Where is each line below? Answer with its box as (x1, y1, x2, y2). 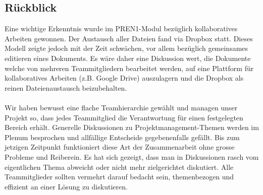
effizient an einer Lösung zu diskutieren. (5, 181, 128, 191)
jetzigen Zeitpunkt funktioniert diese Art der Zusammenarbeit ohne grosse (5, 142, 235, 152)
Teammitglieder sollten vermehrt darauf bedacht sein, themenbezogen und (5, 171, 234, 182)
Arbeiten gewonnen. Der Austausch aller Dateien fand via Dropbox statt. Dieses (5, 33, 253, 43)
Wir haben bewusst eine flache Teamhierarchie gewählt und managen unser (5, 102, 238, 112)
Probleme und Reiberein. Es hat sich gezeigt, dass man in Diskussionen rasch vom (5, 151, 259, 162)
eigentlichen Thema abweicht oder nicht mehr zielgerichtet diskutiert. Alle (5, 161, 234, 172)
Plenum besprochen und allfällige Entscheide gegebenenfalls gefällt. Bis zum (5, 132, 240, 142)
